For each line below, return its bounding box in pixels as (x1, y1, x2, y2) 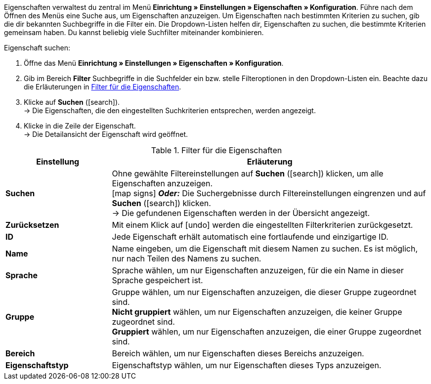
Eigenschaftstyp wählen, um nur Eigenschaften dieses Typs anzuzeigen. (112, 360, 382, 370)
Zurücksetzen (5, 220, 59, 230)
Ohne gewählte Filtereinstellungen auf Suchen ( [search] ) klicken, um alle (112, 169, 384, 178)
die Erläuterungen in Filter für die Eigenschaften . (24, 83, 181, 91)
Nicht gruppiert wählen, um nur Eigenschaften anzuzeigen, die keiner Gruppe (112, 307, 402, 317)
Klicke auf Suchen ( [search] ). (24, 98, 120, 106)
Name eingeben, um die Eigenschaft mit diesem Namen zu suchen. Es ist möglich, (112, 244, 418, 254)
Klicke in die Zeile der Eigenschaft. (24, 122, 136, 130)
